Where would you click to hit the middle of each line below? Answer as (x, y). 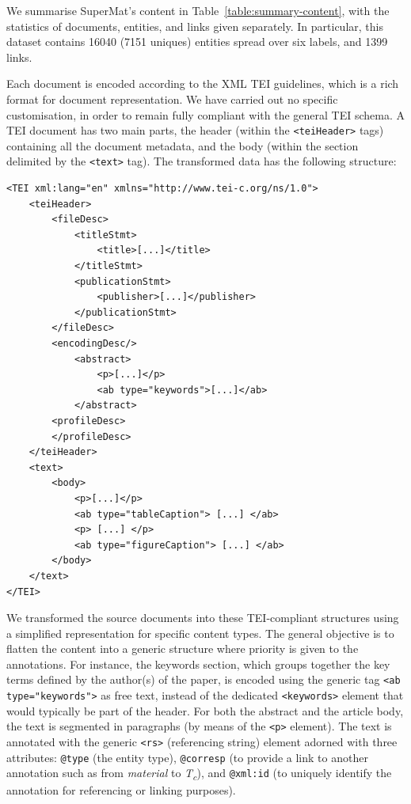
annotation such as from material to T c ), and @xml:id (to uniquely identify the (199, 774)
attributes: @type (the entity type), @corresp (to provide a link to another (187, 757)
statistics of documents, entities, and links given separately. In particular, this (195, 26)
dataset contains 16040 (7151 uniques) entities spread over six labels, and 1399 (197, 42)
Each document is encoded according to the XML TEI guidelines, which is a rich (203, 83)
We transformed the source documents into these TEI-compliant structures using (203, 618)
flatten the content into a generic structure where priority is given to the (183, 649)
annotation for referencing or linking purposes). (121, 790)
